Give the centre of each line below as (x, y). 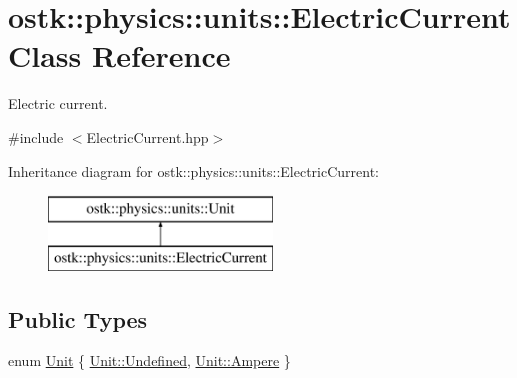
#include (36, 136)
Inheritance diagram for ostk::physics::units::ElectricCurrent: (194, 170)
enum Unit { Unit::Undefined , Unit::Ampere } (149, 360)
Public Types (78, 318)
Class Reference (119, 55)
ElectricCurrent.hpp (147, 136)
